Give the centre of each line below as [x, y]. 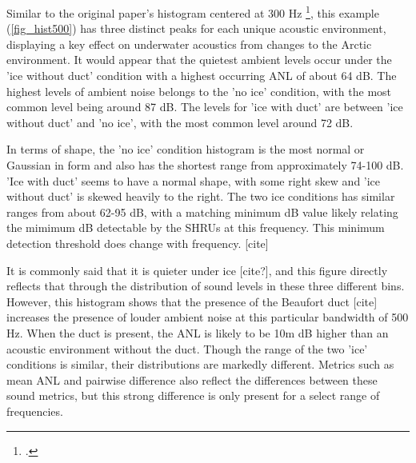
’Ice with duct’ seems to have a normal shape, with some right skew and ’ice [194, 180]
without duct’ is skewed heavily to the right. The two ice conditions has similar [201, 196]
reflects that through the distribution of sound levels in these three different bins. [206, 286]
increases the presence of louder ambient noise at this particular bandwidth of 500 [208, 317]
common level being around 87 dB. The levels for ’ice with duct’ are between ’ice [205, 107]
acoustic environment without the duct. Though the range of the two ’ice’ [187, 348]
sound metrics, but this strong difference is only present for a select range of [193, 395]
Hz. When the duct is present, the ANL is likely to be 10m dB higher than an [198, 332]
